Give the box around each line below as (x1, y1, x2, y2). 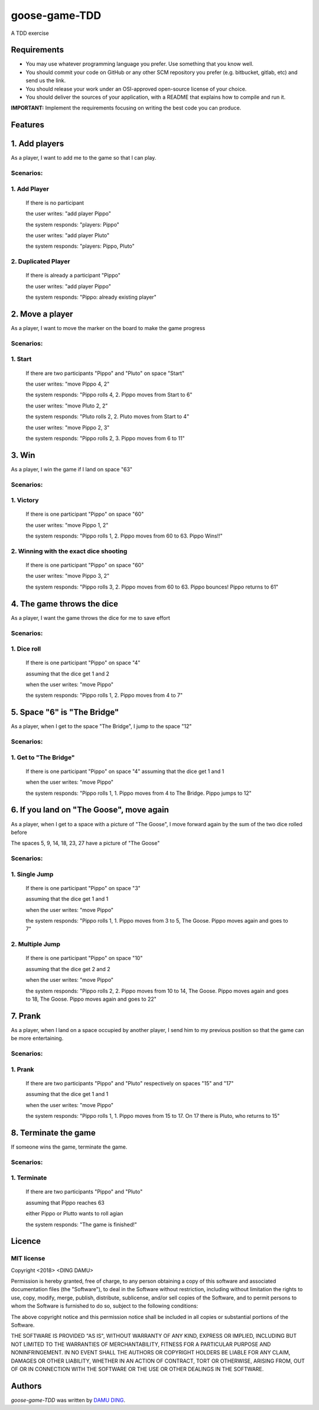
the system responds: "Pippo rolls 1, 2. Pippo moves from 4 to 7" (25, 692, 183, 699)
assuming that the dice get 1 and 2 (25, 670, 109, 677)
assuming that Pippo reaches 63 (25, 1199, 105, 1206)
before (11, 829, 28, 836)
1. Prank (11, 1065, 35, 1073)
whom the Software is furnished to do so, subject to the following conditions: (11, 1302, 198, 1309)
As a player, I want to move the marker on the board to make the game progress (11, 325, 206, 332)
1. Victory (11, 496, 39, 505)
